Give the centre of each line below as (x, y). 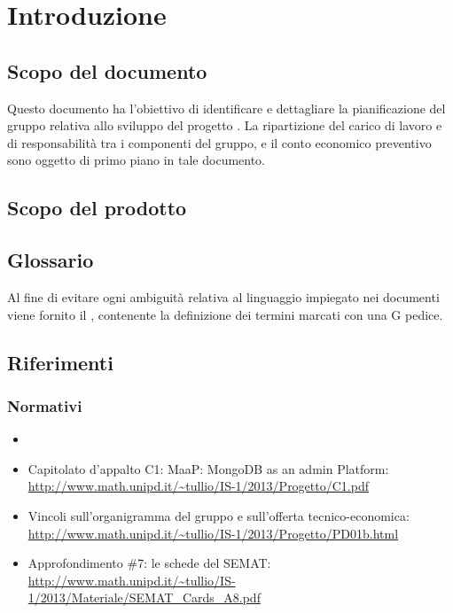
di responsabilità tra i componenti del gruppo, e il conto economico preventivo (219, 142)
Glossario (51, 260)
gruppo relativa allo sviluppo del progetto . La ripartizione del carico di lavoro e (225, 125)
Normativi (45, 405)
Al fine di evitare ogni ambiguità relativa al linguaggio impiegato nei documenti (223, 296)
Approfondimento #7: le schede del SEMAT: (149, 563)
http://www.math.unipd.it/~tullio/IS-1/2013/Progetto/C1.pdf (198, 486)
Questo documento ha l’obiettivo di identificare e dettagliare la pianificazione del (226, 108)
